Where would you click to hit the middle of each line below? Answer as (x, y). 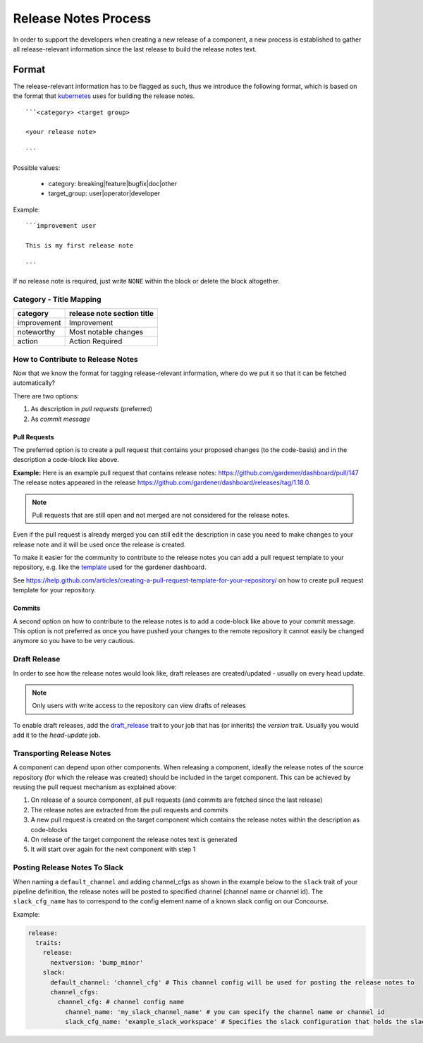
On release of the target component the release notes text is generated (134, 839)
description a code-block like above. (66, 460)
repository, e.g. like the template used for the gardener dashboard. (110, 567)
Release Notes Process (82, 18)
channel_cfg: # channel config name (121, 1002)
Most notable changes (106, 332)
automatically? (34, 383)
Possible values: (37, 167)
